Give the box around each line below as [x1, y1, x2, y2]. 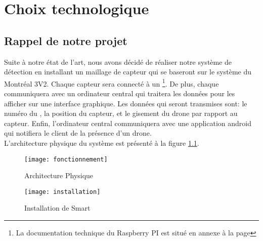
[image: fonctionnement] [24, 155, 108, 163]
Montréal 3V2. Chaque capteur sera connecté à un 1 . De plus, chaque [4, 76, 219, 89]
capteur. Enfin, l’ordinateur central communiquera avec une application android [4, 117, 251, 128]
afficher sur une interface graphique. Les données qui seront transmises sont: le [4, 98, 247, 108]
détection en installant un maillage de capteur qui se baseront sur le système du [4, 66, 251, 77]
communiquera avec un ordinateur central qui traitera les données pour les [4, 88, 235, 99]
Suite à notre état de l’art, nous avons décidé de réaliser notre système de [4, 56, 232, 67]
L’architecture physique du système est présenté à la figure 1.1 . [4, 137, 199, 148]
